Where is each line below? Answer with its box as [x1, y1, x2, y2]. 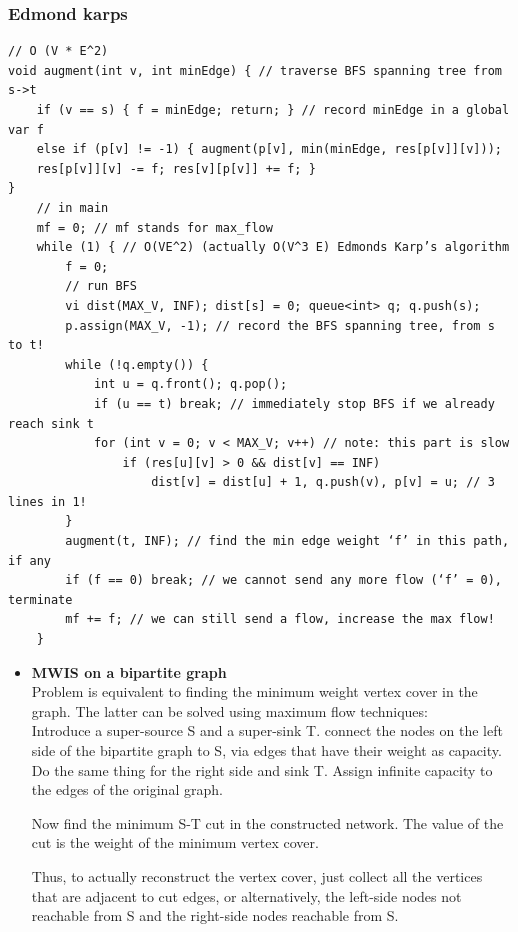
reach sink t [8, 416, 94, 431]
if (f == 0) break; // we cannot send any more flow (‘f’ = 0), [65, 573, 502, 588]
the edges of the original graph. [31, 779, 223, 800]
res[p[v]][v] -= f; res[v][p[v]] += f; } [36, 161, 316, 176]
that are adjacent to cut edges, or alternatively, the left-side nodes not [31, 885, 462, 906]
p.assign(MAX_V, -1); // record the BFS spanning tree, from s [65, 318, 495, 333]
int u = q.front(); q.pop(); [93, 377, 288, 392]
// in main [36, 200, 109, 215]
